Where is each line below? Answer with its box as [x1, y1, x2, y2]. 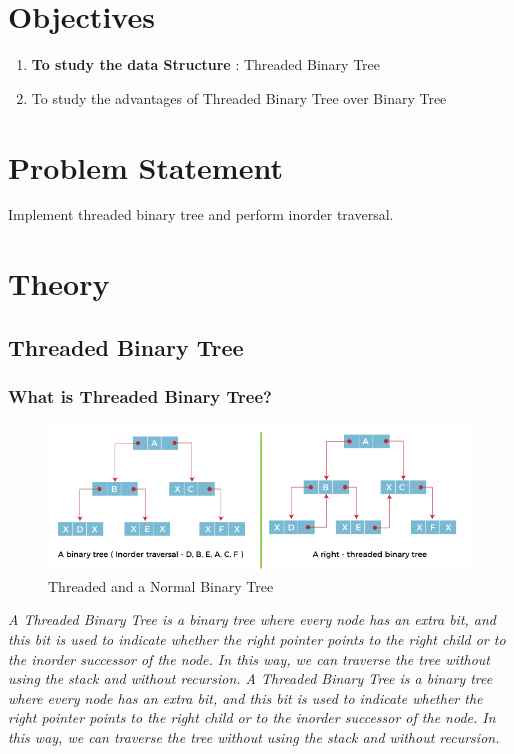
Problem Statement [8, 146, 283, 187]
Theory [8, 263, 110, 304]
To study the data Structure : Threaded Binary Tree [31, 54, 381, 75]
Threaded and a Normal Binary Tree [48, 575, 274, 596]
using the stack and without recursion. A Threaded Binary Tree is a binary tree [8, 668, 493, 689]
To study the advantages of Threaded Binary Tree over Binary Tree [31, 87, 447, 108]
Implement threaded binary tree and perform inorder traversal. [8, 204, 394, 225]
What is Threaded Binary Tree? [8, 384, 272, 409]
